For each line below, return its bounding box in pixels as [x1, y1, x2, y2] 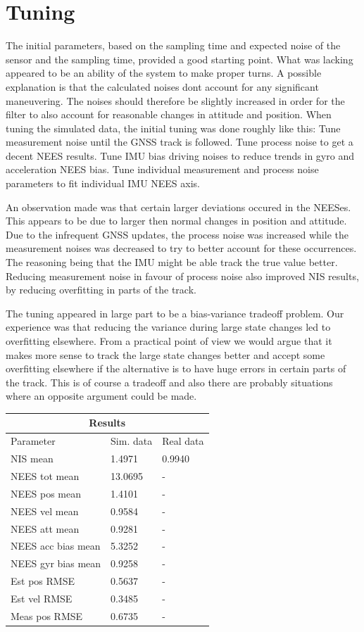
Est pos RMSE [11, 574, 75, 588]
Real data [162, 434, 204, 448]
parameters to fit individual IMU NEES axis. [6, 176, 200, 191]
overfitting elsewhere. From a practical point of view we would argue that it [6, 334, 332, 348]
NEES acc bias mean [11, 538, 101, 553]
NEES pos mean [11, 486, 82, 500]
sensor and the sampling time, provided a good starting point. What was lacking [6, 51, 353, 66]
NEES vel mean [11, 503, 79, 518]
